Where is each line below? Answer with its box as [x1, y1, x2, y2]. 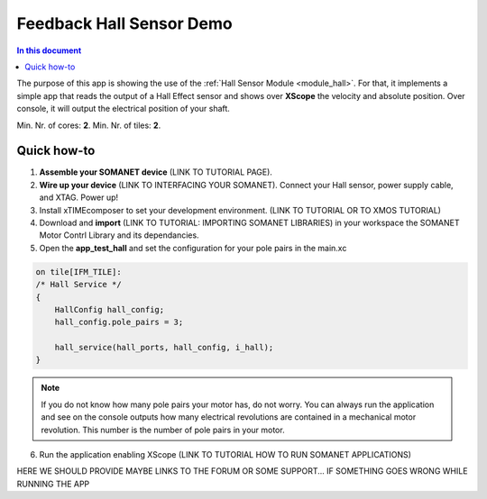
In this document [16, 45, 82, 56]
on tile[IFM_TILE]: [35, 267, 122, 277]
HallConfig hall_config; [54, 304, 165, 314]
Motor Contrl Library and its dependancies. [39, 230, 199, 240]
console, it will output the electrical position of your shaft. [16, 104, 230, 114]
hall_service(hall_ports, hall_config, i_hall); [54, 342, 274, 353]
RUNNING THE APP [16, 478, 90, 489]
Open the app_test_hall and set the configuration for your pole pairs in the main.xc [39, 242, 347, 253]
